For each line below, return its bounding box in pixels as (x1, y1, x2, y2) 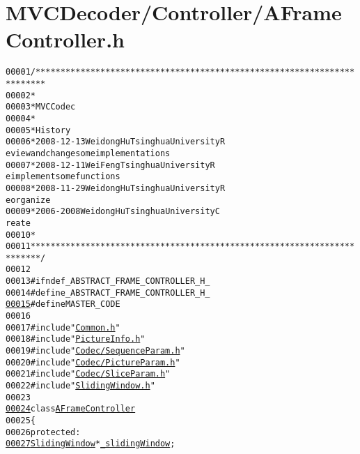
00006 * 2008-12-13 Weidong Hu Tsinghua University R (6, 137, 226, 147)
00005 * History (6, 125, 71, 135)
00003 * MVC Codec (6, 102, 76, 112)
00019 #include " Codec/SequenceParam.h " (6, 346, 185, 356)
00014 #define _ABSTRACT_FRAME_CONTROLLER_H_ (6, 287, 210, 298)
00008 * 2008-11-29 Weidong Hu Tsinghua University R (6, 183, 226, 193)
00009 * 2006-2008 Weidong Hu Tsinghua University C (6, 206, 220, 217)
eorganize (6, 195, 51, 205)
